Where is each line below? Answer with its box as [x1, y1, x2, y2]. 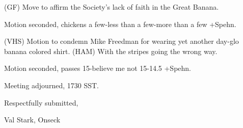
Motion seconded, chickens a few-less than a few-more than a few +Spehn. [4, 18, 236, 29]
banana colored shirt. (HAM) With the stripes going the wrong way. [4, 45, 218, 56]
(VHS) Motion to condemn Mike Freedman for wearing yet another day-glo [4, 36, 239, 46]
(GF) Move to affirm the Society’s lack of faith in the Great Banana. [4, 2, 219, 12]
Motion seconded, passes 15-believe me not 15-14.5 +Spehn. [4, 63, 192, 73]
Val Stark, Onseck [4, 114, 61, 125]
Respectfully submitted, [4, 97, 78, 108]
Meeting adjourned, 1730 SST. [4, 80, 99, 90]
